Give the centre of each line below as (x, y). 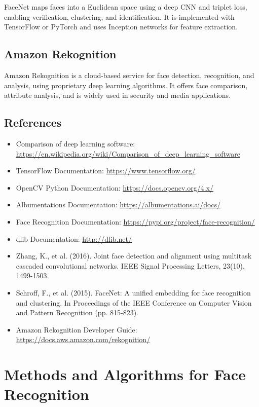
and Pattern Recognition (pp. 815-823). (77, 312)
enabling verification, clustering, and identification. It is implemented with (119, 16)
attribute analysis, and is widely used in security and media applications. (118, 95)
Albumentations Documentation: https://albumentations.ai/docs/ (118, 205)
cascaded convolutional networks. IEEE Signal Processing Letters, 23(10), (130, 265)
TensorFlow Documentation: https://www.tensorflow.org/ (106, 171)
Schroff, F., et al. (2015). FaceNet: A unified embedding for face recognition (133, 292)
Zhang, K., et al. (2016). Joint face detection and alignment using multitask (134, 256)
